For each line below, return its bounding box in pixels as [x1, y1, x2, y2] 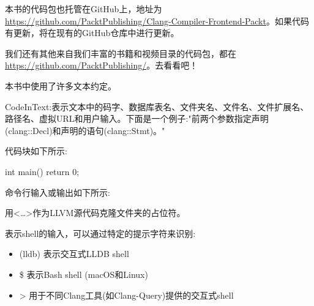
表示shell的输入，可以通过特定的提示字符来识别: [5, 226, 196, 239]
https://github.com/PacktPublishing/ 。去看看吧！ [5, 59, 198, 72]
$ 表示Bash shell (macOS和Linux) [19, 267, 148, 280]
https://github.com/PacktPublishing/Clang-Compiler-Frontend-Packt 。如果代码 [5, 14, 309, 27]
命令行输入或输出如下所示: [5, 185, 110, 198]
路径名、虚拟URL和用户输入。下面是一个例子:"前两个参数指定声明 [5, 112, 269, 125]
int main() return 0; [5, 165, 80, 177]
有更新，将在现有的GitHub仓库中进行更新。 [5, 26, 179, 39]
